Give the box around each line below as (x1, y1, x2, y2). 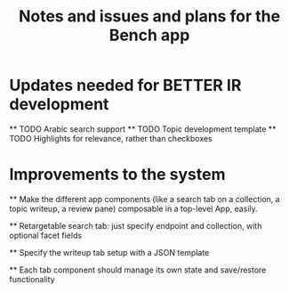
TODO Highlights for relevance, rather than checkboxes (9, 133, 213, 143)
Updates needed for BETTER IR (9, 76, 242, 95)
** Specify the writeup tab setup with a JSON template (9, 247, 210, 257)
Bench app (108, 25, 190, 45)
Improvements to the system (9, 165, 226, 184)
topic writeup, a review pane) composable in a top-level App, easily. (9, 203, 258, 214)
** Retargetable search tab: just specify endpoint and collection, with (9, 220, 262, 231)
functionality (9, 273, 55, 284)
